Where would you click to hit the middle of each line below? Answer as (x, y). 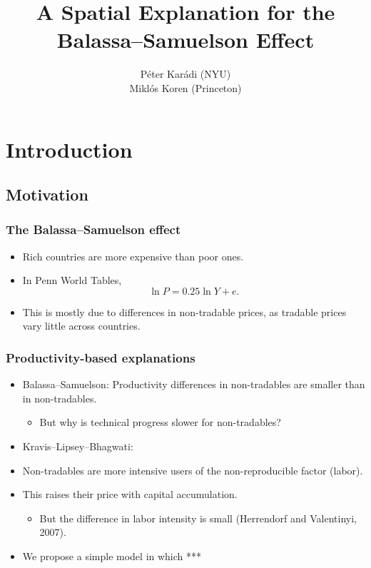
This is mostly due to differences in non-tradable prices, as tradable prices (184, 311)
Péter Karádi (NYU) (185, 74)
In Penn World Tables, (72, 280)
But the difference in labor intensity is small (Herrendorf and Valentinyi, (198, 518)
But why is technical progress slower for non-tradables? (160, 422)
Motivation (47, 194)
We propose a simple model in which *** (112, 556)
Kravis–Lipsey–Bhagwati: (78, 446)
